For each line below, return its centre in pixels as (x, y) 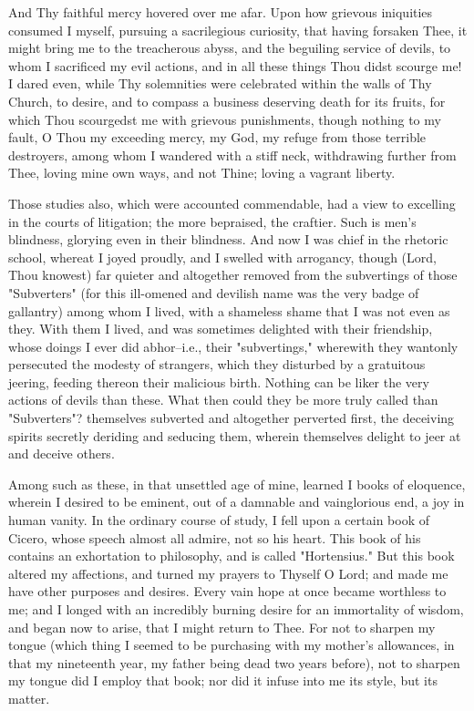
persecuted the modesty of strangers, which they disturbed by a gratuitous (217, 364)
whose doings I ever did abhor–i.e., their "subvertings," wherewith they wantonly (233, 346)
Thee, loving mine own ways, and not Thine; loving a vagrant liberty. (202, 173)
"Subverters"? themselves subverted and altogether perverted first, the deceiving (232, 418)
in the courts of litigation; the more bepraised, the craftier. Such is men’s (212, 221)
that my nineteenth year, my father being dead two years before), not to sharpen (234, 662)
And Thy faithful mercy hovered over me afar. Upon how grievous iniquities (221, 12)
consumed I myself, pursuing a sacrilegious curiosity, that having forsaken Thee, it (238, 30)
